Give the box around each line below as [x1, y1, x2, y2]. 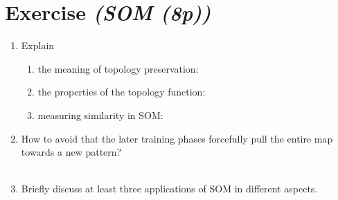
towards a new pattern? [21, 145, 122, 159]
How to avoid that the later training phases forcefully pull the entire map [21, 131, 333, 145]
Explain [21, 38, 55, 53]
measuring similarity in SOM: [37, 107, 163, 122]
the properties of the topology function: [37, 84, 206, 99]
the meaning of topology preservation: [37, 61, 199, 75]
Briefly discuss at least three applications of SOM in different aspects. [21, 181, 318, 196]
